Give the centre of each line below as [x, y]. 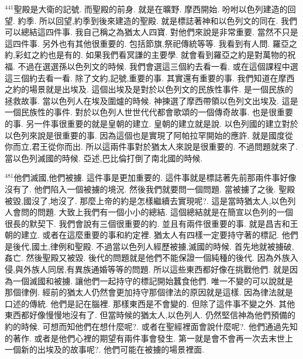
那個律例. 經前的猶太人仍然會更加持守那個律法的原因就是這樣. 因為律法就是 [149, 292]
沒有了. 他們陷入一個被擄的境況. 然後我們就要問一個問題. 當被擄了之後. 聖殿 [150, 189]
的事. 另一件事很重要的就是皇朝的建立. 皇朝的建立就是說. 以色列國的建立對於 [151, 123]
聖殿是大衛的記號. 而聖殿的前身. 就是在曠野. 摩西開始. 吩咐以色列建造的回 [155, 9]
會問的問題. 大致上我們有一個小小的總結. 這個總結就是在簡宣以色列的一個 [153, 212]
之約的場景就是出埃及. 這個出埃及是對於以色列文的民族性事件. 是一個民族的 [149, 89]
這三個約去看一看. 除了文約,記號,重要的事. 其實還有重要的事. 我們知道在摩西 [150, 77]
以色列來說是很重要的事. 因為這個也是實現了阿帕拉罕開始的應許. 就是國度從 [149, 135]
